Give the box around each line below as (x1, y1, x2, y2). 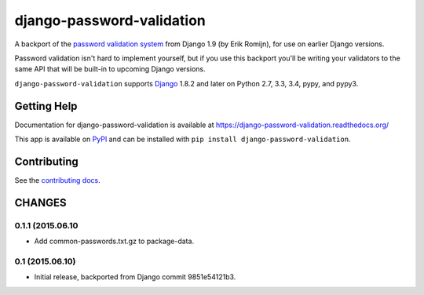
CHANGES (14, 196, 67, 209)
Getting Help (14, 99, 78, 113)
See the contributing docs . (14, 175, 101, 184)
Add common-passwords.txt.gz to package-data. (34, 236, 195, 246)
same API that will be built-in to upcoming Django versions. (14, 64, 206, 74)
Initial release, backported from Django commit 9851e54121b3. (34, 272, 236, 282)
